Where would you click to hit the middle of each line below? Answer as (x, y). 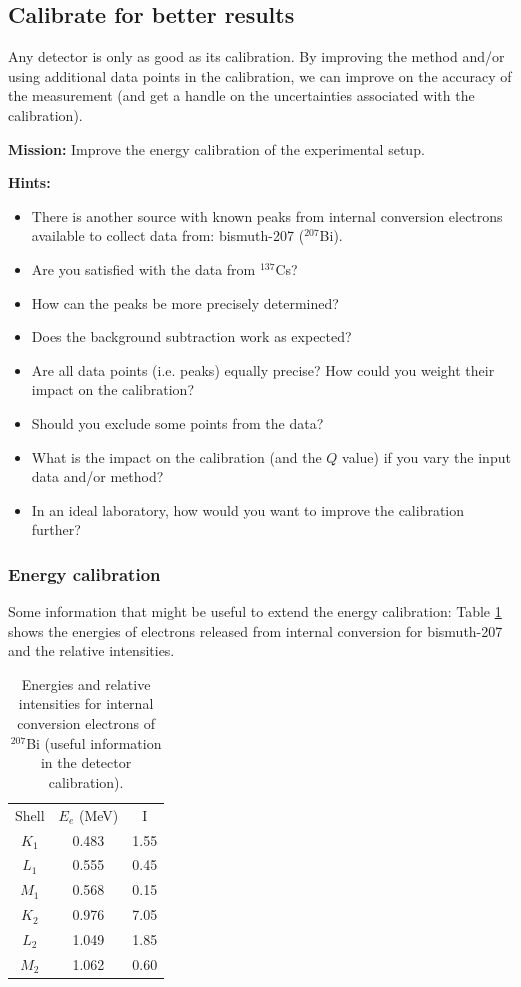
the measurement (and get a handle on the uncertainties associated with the (241, 95)
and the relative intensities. (91, 650)
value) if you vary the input (426, 456)
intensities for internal (86, 703)
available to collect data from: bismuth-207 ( (168, 235)
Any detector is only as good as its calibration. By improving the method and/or (256, 56)
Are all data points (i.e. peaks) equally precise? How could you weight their (263, 369)
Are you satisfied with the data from (143, 268)
